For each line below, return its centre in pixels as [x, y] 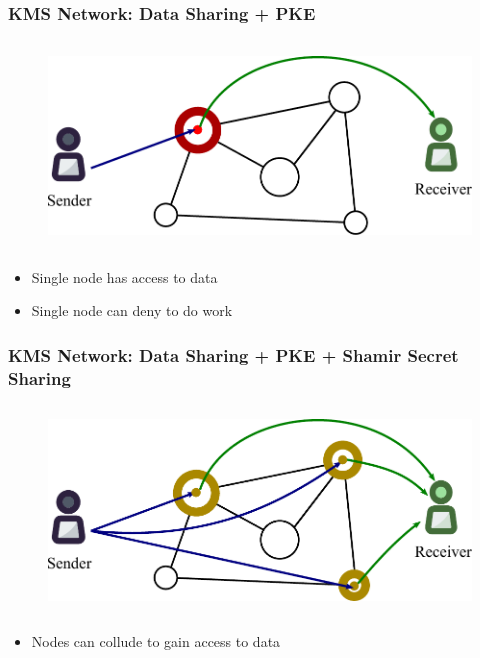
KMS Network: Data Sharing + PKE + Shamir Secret [233, 354]
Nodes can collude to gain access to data [156, 641]
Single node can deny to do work [132, 310]
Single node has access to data [124, 276]
